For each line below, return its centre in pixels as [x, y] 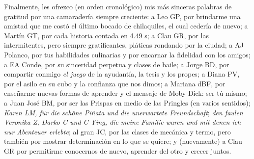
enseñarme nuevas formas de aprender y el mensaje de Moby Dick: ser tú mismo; [126, 93]
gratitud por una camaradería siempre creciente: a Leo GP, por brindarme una [122, 16]
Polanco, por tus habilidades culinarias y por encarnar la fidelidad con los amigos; [127, 54]
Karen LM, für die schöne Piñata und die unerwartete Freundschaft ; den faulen [124, 112]
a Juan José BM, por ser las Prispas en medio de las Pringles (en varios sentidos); [127, 102]
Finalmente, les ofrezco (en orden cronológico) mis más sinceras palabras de [118, 6]
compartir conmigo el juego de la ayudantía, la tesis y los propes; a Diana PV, [122, 74]
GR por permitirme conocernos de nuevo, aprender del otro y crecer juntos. [118, 150]
